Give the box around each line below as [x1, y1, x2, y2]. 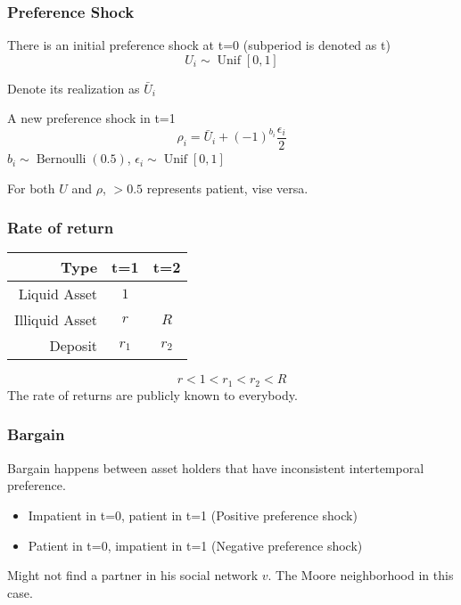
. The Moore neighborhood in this [268, 566, 454, 585]
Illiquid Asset [14, 309, 98, 331]
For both [7, 178, 55, 197]
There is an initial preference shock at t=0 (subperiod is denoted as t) [7, 36, 391, 54]
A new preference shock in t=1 [7, 109, 176, 127]
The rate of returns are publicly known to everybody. [7, 385, 298, 404]
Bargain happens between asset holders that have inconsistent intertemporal [7, 458, 424, 477]
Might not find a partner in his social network [7, 566, 259, 585]
